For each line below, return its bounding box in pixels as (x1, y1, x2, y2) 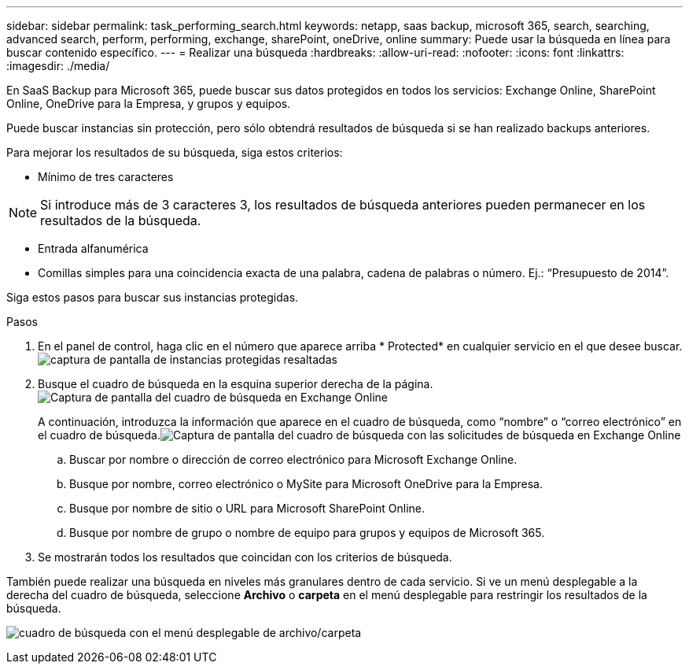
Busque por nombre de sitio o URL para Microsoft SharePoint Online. (69, 502, 426, 515)
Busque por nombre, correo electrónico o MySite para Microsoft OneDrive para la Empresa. (69, 477, 543, 490)
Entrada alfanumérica (38, 242, 149, 255)
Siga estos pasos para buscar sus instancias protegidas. (6, 291, 299, 304)
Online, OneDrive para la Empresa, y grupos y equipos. (6, 97, 291, 110)
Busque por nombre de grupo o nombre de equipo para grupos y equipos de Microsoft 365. (69, 526, 545, 539)
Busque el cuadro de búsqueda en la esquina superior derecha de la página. (38, 377, 433, 391)
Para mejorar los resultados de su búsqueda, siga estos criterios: (6, 146, 343, 159)
